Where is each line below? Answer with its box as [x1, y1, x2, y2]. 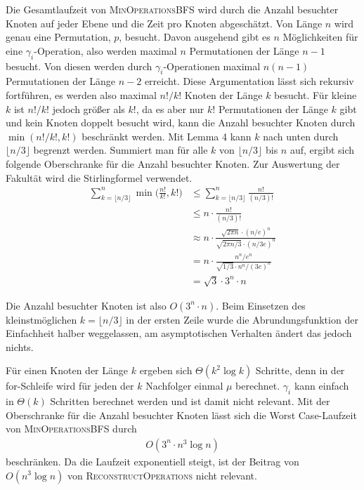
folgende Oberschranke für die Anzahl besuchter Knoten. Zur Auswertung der [6, 156, 340, 171]
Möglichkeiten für [282, 29, 358, 44]
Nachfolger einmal [145, 378, 223, 393]
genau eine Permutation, [6, 29, 111, 44]
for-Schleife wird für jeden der [6, 378, 134, 393]
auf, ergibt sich [290, 143, 355, 157]
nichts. [6, 339, 34, 354]
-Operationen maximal [163, 58, 261, 73]
